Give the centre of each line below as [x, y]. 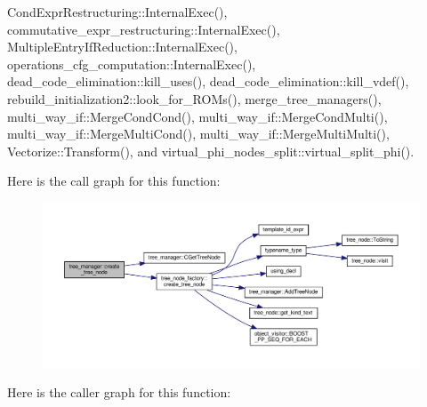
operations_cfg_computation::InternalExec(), [132, 64]
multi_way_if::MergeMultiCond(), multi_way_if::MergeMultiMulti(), [198, 134]
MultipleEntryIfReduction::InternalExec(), [122, 47]
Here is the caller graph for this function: [119, 392]
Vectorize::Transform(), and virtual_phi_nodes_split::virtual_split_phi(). [211, 151]
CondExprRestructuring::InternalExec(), [117, 12]
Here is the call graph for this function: [114, 181]
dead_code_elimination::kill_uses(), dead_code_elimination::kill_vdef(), [208, 81]
